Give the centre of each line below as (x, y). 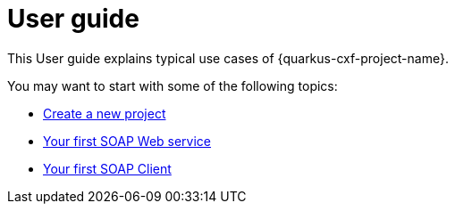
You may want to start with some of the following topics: (173, 85)
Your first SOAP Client (107, 168)
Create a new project (105, 113)
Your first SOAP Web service (127, 141)
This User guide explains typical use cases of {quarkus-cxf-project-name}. (228, 58)
